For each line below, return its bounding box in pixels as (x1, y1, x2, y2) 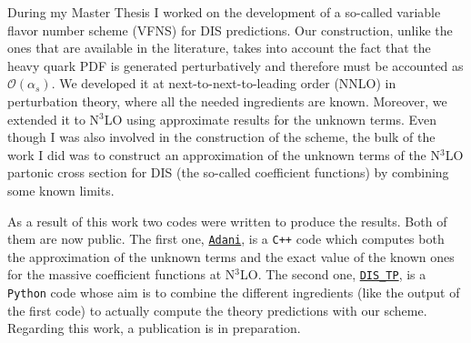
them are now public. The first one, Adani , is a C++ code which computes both (7, 229, 445, 248)
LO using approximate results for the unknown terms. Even (104, 109, 437, 128)
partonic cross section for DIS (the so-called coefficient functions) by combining (7, 163, 449, 182)
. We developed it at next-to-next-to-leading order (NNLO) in (51, 74, 396, 93)
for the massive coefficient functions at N (7, 265, 235, 284)
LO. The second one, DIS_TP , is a (239, 265, 426, 284)
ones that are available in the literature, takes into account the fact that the (7, 38, 431, 57)
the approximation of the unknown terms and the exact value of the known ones (7, 247, 455, 266)
